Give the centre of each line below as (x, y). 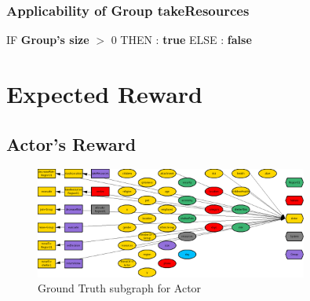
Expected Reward (105, 94)
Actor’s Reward (71, 143)
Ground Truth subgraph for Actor (120, 288)
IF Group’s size (48, 40)
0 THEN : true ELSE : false (181, 40)
